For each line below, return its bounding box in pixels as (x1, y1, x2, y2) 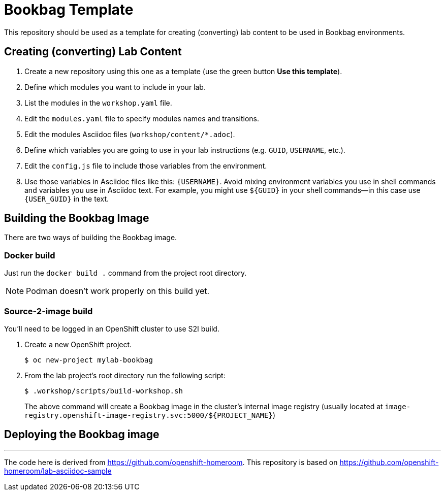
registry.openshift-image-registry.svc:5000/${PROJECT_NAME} (24, 411, 273, 419)
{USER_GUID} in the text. (24, 194, 109, 203)
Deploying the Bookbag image (4, 428, 160, 441)
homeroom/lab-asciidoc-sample (4, 466, 112, 475)
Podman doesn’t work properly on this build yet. (26, 286, 210, 296)
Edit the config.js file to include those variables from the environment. (24, 161, 267, 170)
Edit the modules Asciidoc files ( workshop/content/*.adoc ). (24, 129, 235, 139)
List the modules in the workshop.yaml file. (24, 98, 172, 107)
